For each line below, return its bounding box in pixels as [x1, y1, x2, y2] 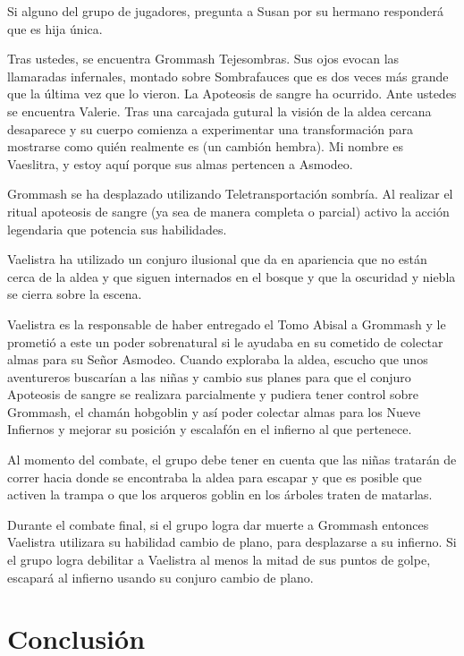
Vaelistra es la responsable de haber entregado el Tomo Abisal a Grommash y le [7, 314, 446, 333]
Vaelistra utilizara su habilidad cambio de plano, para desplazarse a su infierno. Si [7, 532, 457, 551]
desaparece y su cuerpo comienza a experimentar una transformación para [7, 119, 413, 138]
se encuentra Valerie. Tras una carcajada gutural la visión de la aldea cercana [7, 101, 432, 120]
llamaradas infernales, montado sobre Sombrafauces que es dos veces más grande [7, 66, 449, 85]
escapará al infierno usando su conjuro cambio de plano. [7, 567, 314, 586]
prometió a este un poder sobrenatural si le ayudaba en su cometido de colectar [7, 332, 443, 351]
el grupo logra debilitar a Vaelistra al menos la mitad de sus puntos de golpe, [7, 550, 431, 569]
